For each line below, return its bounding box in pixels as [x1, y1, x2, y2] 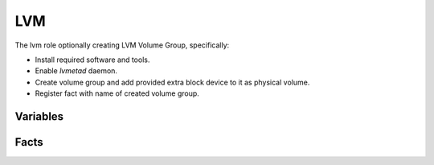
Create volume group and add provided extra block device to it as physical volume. [35, 77, 310, 87]
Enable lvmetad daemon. [35, 66, 118, 76]
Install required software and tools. [35, 55, 150, 64]
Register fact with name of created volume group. [35, 89, 200, 98]
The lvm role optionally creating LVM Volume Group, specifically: [14, 40, 230, 50]
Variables [14, 109, 64, 123]
